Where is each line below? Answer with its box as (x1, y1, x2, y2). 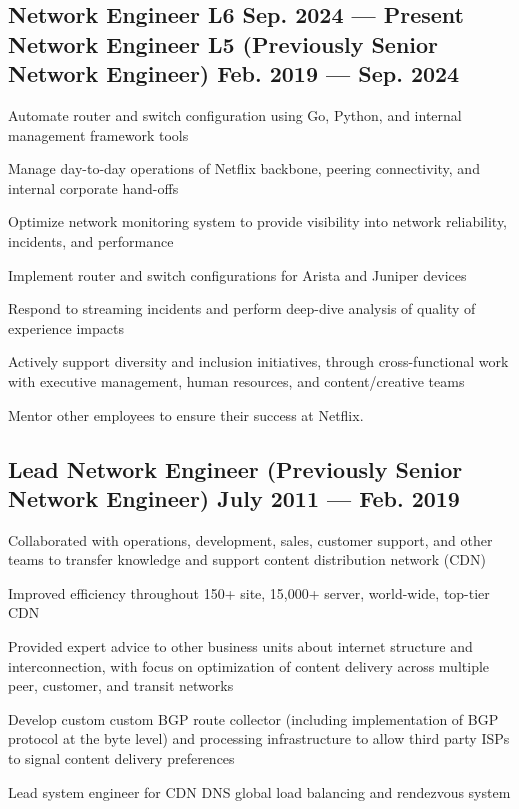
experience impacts (8, 317, 124, 338)
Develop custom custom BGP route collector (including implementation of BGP (8, 708, 499, 729)
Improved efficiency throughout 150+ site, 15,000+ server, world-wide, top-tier (8, 582, 490, 603)
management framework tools (8, 124, 189, 145)
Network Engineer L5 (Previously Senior (8, 28, 439, 59)
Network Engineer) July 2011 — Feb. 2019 (8, 482, 460, 513)
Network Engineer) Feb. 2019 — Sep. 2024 (8, 58, 460, 89)
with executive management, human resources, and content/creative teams (8, 370, 465, 391)
